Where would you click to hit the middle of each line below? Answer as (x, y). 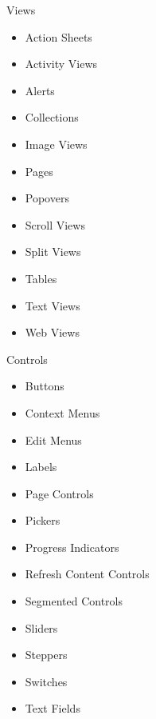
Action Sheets (58, 36)
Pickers (43, 520)
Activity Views (61, 64)
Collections (52, 117)
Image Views (56, 144)
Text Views (53, 305)
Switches (46, 681)
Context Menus (62, 412)
